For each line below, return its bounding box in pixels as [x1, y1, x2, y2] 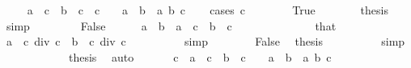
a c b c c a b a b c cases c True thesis [27, 2, 388, 18]
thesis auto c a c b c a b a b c [68, 48, 332, 65]
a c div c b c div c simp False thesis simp [6, 33, 405, 50]
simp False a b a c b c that [6, 17, 337, 34]
